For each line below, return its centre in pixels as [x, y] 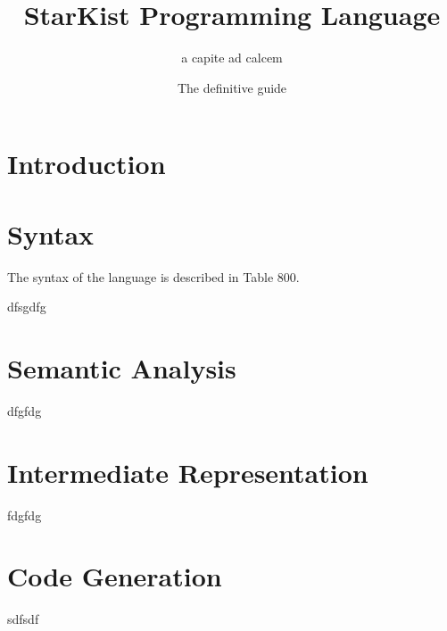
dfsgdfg [27, 307]
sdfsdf [23, 619]
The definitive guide [232, 87]
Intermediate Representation [188, 472]
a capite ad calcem [232, 58]
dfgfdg [25, 410]
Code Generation [115, 576]
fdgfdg [25, 515]
